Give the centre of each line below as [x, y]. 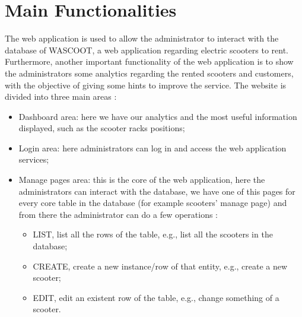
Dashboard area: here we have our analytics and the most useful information [158, 116]
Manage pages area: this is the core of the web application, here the [142, 180]
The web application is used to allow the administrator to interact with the [142, 38]
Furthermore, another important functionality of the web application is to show [149, 61]
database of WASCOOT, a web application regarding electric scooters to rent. [147, 50]
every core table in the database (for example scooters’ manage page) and [153, 203]
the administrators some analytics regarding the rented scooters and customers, [149, 73]
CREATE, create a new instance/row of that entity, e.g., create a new [160, 266]
